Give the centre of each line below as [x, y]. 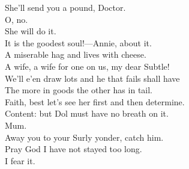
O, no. [16, 19]
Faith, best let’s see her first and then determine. [95, 101]
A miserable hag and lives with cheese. [76, 54]
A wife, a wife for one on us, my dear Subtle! [87, 66]
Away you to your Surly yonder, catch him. [84, 137]
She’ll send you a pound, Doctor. [65, 7]
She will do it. [31, 31]
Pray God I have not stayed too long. [73, 149]
